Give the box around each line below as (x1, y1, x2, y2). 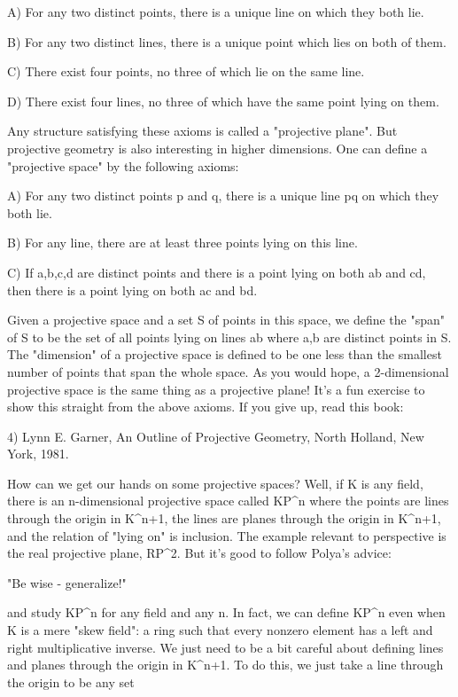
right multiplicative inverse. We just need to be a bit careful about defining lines (7, 638, 444, 656)
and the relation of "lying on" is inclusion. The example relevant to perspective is (7, 526, 446, 544)
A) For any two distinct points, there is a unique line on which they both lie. (7, 3, 424, 20)
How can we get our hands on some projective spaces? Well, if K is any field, (7, 474, 423, 492)
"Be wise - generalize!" (7, 573, 127, 591)
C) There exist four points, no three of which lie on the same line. (7, 62, 365, 81)
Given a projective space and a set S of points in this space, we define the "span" (7, 310, 446, 329)
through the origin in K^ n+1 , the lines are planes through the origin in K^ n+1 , (7, 509, 441, 528)
